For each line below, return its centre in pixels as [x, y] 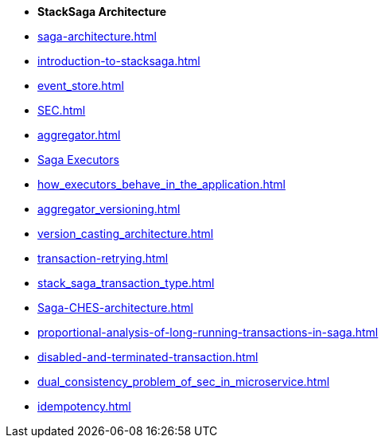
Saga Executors [78, 160]
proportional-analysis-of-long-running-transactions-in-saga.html [208, 332]
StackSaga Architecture [102, 12]
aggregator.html [79, 135]
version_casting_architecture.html [126, 234]
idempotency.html [84, 406]
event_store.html [81, 86]
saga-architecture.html [97, 36]
